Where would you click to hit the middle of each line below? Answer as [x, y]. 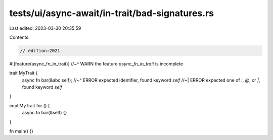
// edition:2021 [40, 51]
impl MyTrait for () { [30, 105]
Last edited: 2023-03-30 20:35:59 [45, 28]
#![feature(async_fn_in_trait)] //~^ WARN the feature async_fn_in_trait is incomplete [96, 63]
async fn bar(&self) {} [44, 113]
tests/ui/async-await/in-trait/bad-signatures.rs [112, 13]
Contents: [19, 37]
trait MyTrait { [24, 73]
